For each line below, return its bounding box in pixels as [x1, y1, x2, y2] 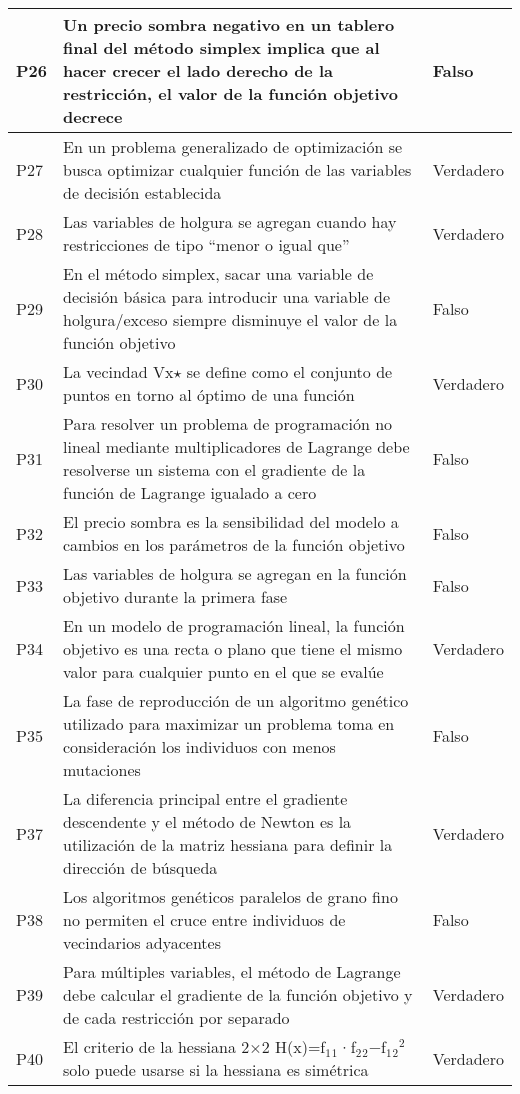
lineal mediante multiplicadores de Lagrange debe [62, 435, 410, 458]
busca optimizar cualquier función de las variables [62, 158, 412, 181]
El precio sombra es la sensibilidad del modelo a [62, 510, 399, 533]
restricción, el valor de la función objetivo [62, 82, 399, 105]
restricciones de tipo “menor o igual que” [62, 233, 350, 256]
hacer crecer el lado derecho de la [62, 59, 333, 82]
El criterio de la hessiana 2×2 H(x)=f [62, 1035, 326, 1058]
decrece [62, 105, 123, 128]
